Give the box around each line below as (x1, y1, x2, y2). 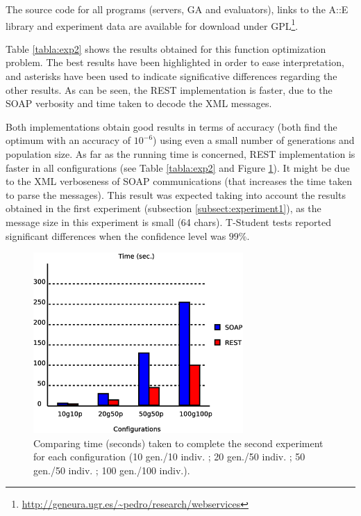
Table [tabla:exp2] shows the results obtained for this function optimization (6, 41, 326, 56)
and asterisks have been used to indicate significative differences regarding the (6, 69, 337, 83)
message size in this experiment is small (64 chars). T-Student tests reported (6, 214, 331, 229)
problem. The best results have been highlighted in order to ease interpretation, (6, 55, 344, 70)
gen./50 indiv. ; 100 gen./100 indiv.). (33, 462, 190, 477)
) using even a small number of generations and (153, 133, 355, 147)
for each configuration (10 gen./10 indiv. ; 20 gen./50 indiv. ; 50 (33, 449, 305, 464)
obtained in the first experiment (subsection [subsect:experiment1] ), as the (6, 201, 321, 216)
